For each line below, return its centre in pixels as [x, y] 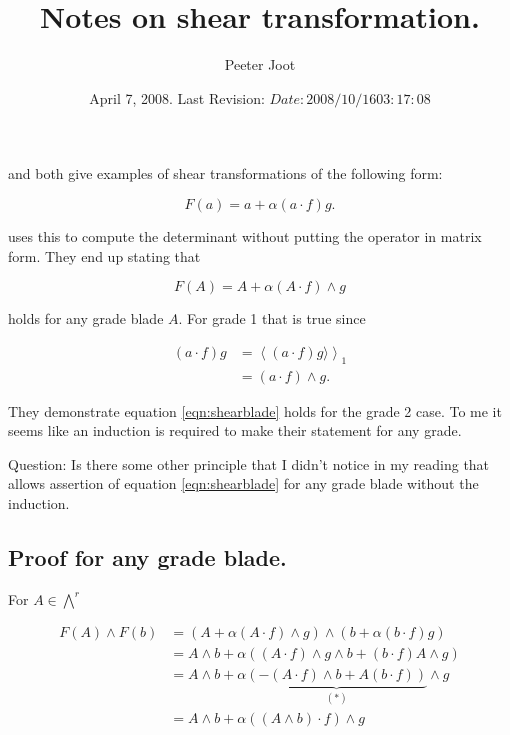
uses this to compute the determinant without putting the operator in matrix [245, 235]
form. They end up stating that [104, 255]
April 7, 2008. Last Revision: [177, 97]
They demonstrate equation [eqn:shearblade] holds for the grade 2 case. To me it [255, 410]
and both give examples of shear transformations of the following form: [225, 173]
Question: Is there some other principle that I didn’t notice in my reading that [249, 463]
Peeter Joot [260, 64]
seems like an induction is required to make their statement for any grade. [235, 430]
